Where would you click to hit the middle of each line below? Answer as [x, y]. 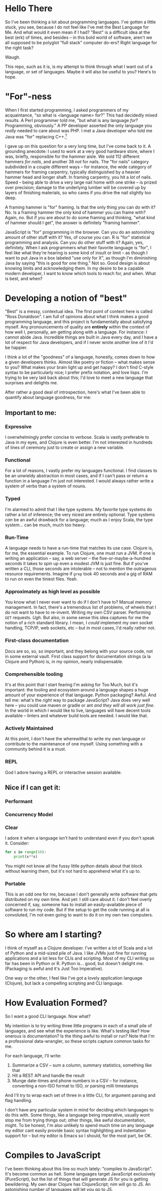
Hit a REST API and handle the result [48, 1075]
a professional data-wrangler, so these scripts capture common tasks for [78, 1041]
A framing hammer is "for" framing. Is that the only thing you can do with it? [80, 207]
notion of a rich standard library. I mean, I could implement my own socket [79, 623]
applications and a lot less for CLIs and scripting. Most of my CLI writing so [80, 958]
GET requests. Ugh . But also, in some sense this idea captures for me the [77, 618]
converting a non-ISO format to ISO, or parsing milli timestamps [75, 1086]
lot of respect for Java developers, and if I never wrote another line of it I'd [79, 343]
